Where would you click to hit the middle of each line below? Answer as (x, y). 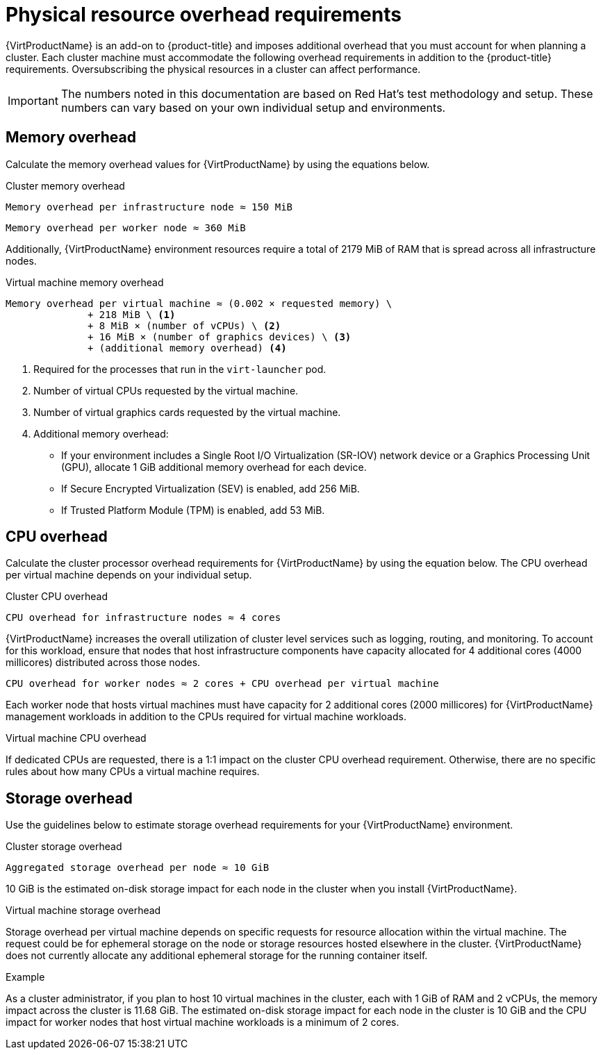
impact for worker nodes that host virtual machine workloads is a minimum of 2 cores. (203, 1022)
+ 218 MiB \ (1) (132, 314)
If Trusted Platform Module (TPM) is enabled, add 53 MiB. (193, 510)
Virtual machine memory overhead (85, 282)
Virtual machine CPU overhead (76, 738)
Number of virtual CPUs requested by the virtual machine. (166, 390)
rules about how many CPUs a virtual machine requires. (133, 772)
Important (33, 100)
